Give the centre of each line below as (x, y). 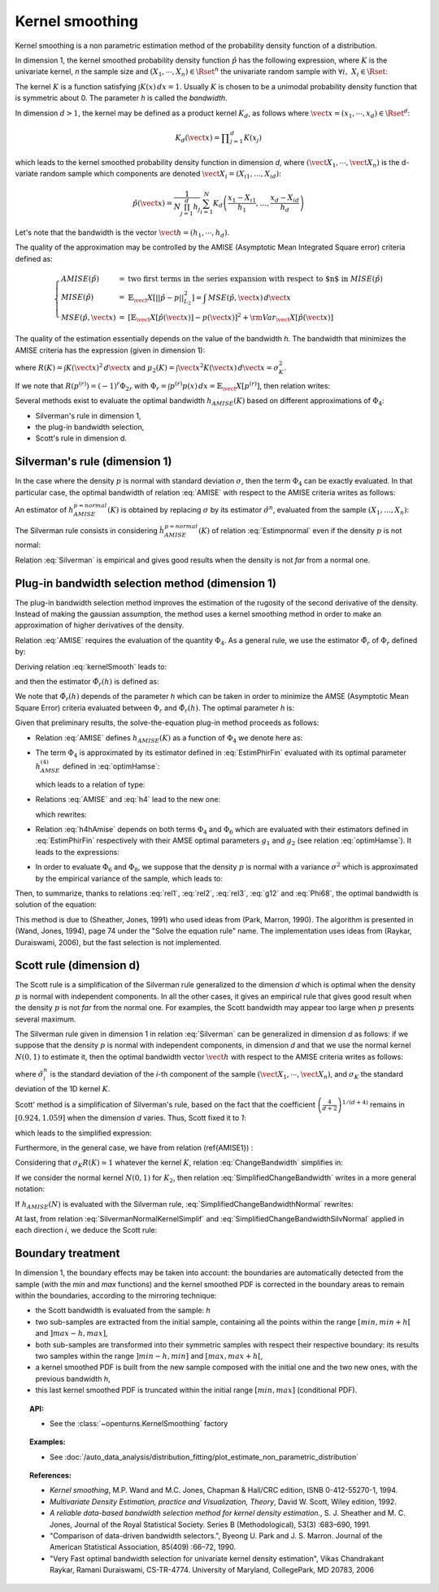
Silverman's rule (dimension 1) (93, 462)
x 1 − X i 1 (242, 199)
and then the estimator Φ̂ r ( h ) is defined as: (87, 682)
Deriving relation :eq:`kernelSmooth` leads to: (91, 666)
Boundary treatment (67, 1254)
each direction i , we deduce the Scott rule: (86, 1230)
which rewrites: (61, 814)
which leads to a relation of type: (90, 784)
